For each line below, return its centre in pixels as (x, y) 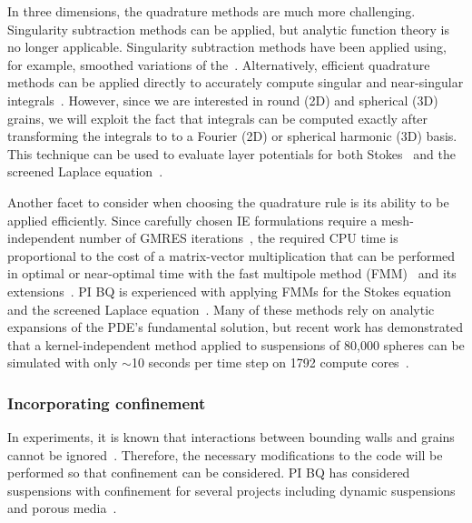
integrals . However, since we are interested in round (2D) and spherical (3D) (223, 100)
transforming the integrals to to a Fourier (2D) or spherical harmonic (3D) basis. (232, 136)
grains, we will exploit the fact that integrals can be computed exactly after (218, 118)
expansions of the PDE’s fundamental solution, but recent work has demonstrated (236, 327)
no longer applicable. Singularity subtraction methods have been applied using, (227, 47)
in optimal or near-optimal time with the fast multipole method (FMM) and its (232, 273)
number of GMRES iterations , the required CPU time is (239, 238)
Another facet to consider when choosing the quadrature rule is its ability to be (228, 201)
